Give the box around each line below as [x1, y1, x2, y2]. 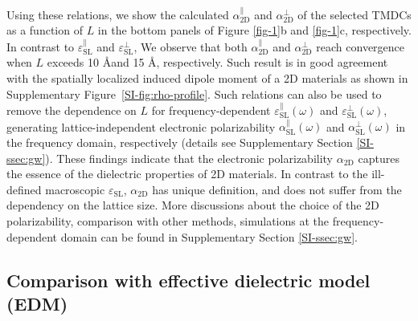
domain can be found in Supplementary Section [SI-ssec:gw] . [60, 228, 358, 245]
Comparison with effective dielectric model [6, 267, 371, 292]
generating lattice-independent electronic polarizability [6, 118, 276, 135]
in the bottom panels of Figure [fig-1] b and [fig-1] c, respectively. [97, 22, 412, 39]
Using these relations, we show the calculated [6, 6, 229, 22]
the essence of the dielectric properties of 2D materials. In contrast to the [6, 165, 368, 182]
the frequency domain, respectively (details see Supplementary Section [6, 134, 353, 150]
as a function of [6, 22, 83, 39]
